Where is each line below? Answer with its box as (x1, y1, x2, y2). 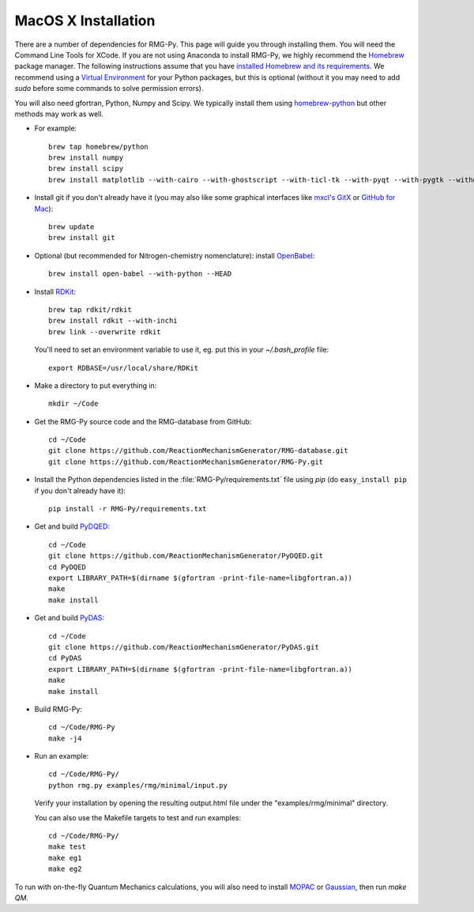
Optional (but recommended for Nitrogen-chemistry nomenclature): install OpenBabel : (34, 251, 315, 260)
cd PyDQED (48, 562, 86, 571)
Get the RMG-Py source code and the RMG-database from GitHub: (34, 416, 252, 426)
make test (48, 842, 86, 851)
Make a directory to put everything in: (34, 380, 157, 390)
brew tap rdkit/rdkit (48, 305, 132, 314)
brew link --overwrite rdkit (48, 327, 161, 336)
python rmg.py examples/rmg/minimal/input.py (48, 781, 228, 790)
